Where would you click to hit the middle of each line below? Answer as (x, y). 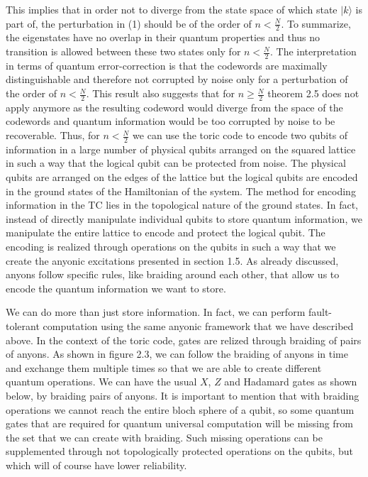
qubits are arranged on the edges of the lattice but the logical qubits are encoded (182, 177)
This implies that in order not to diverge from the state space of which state (172, 9)
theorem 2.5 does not (313, 93)
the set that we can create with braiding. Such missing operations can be (164, 437)
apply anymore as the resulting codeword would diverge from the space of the (174, 107)
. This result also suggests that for (160, 93)
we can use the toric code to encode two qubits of (240, 135)
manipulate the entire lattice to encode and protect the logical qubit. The (166, 232)
